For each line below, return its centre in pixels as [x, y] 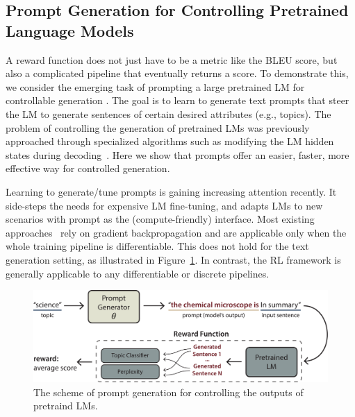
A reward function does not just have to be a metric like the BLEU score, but [172, 59]
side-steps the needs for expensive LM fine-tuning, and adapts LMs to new [164, 205]
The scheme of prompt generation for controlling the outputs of [168, 392]
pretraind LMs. [66, 406]
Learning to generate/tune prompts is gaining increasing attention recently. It [171, 191]
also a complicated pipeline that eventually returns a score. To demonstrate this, [177, 73]
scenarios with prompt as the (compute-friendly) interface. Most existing [160, 219]
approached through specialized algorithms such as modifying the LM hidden [170, 141]
